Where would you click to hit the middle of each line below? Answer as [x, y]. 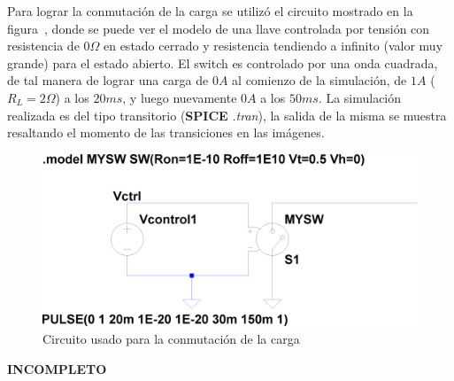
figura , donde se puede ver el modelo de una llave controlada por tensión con [219, 28]
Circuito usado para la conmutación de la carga [171, 338]
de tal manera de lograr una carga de [108, 80]
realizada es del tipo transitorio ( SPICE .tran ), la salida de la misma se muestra [227, 115]
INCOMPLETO [57, 368]
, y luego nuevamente [180, 97]
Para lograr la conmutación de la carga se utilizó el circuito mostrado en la [210, 11]
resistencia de [43, 46]
